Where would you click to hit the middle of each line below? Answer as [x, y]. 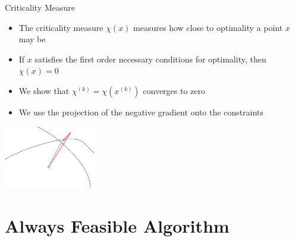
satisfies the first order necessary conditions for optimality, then [150, 59]
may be [32, 39]
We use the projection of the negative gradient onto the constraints [141, 112]
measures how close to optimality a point [208, 27]
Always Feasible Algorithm [117, 225]
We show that [44, 90]
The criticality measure [61, 27]
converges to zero [174, 90]
